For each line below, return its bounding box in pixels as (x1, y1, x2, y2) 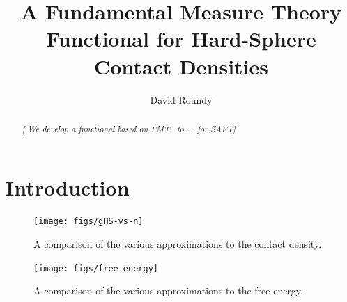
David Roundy (150, 92, 213, 106)
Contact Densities (94, 51, 268, 80)
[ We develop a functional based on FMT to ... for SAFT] (22, 122, 236, 134)
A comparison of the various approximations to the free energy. (33, 283, 303, 298)
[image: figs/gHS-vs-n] (33, 216, 144, 227)
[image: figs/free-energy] (33, 263, 158, 273)
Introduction (6, 173, 130, 201)
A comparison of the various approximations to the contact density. (33, 237, 322, 251)
